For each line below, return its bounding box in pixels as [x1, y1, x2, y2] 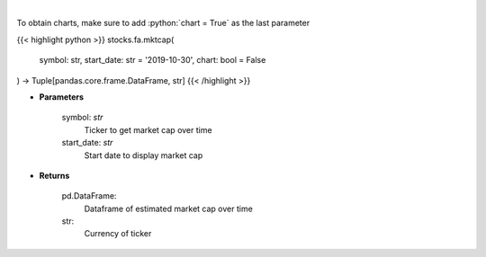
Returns [39, 170, 70, 181]
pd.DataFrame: [61, 191, 117, 201]
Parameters [39, 91, 85, 102]
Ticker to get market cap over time [84, 124, 212, 135]
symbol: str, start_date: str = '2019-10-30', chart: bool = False [39, 55, 266, 66]
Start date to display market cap [84, 149, 203, 161]
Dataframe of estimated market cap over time [84, 203, 254, 214]
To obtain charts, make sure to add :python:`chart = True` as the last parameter [16, 18, 310, 29]
